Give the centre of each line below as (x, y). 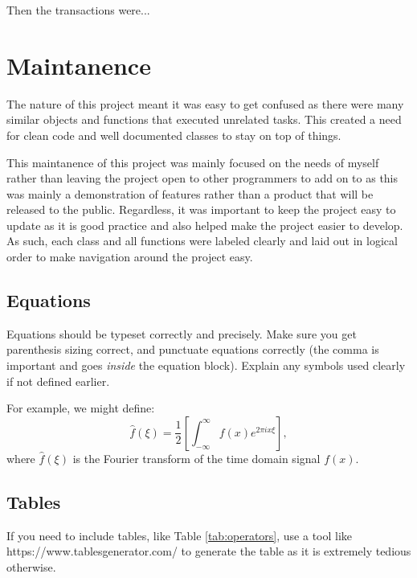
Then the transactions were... (78, 10)
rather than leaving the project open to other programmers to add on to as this (202, 178)
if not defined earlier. (58, 381)
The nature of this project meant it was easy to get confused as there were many (205, 103)
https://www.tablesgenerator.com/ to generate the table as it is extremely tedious (209, 551)
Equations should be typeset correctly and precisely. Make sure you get (182, 333)
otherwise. (31, 566)
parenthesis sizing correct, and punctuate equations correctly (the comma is (193, 349)
